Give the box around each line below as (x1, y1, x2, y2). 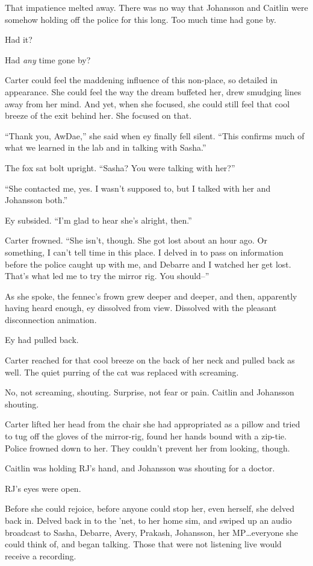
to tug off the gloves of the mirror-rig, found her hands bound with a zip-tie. (5, 430, 287, 442)
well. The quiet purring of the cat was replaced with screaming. (5, 365, 239, 378)
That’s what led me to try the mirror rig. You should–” (5, 269, 209, 282)
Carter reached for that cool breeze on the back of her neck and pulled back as (5, 354, 295, 366)
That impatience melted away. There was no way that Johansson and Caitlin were (5, 1, 308, 13)
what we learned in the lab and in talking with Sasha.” (5, 141, 206, 154)
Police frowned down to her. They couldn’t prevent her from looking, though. (5, 441, 290, 454)
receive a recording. (5, 549, 76, 562)
